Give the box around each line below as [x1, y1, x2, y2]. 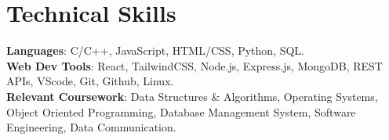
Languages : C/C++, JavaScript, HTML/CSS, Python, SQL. [6, 42, 304, 59]
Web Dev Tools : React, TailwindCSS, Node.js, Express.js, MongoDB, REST [6, 57, 383, 74]
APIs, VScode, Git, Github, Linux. [6, 73, 174, 89]
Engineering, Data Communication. [6, 119, 176, 135]
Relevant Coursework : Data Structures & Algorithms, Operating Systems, [6, 88, 378, 104]
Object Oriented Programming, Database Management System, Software [6, 103, 356, 120]
